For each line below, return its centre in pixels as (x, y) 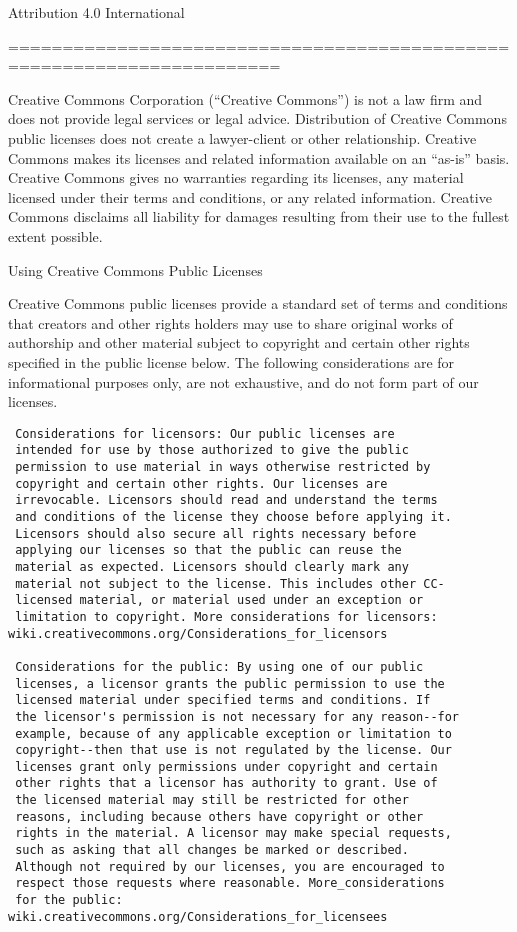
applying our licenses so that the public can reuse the (208, 550)
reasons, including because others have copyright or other (219, 816)
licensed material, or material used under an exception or (219, 600)
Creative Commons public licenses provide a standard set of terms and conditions (258, 303)
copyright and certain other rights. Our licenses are (201, 483)
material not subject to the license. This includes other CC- (230, 583)
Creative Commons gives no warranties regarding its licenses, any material (236, 177)
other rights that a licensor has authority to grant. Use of (226, 783)
